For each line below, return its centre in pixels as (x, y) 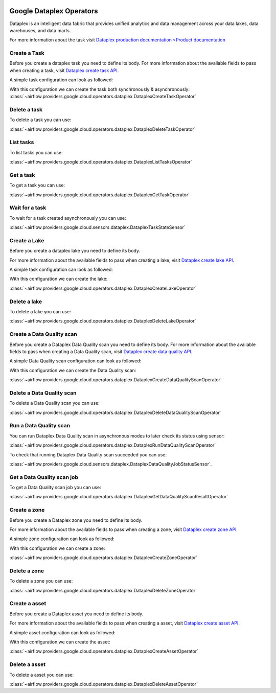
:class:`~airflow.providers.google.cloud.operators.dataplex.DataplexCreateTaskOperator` (103, 96)
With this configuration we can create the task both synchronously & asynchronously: (100, 89)
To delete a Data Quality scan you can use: (54, 403)
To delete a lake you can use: (40, 311)
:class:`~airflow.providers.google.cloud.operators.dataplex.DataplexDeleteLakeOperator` (103, 321)
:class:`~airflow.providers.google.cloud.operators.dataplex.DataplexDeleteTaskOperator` (103, 129)
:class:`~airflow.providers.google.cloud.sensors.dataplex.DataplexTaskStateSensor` (98, 227)
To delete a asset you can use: (42, 675)
